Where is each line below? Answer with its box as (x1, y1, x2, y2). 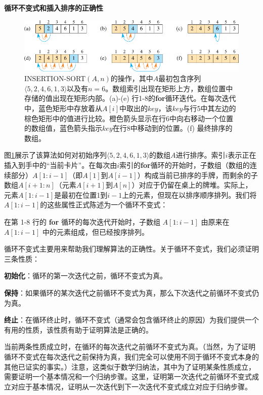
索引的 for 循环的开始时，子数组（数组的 (119, 160, 250, 170)
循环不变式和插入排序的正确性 (4, 3, 103, 13)
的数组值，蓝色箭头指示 (24, 123, 102, 133)
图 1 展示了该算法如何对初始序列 (4, 150, 107, 160)
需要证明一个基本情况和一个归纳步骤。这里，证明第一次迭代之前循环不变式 (4, 371, 252, 382)
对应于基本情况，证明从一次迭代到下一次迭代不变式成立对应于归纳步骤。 (11, 381, 252, 391)
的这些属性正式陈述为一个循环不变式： (40, 199, 168, 210)
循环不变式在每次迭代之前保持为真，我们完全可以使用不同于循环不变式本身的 (4, 351, 259, 362)
